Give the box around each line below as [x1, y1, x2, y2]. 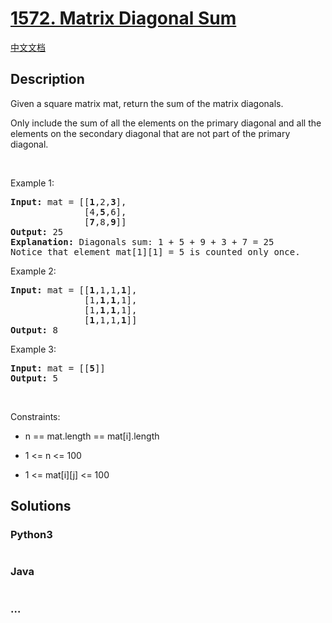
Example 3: [10, 343, 57, 355]
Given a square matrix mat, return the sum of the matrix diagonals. [10, 97, 284, 109]
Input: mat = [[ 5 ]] [10, 362, 106, 374]
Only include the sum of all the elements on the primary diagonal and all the [10, 117, 322, 129]
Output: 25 [10, 226, 64, 237]
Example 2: [10, 265, 57, 277]
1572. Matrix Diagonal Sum [10, 7, 237, 30]
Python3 [10, 528, 53, 542]
